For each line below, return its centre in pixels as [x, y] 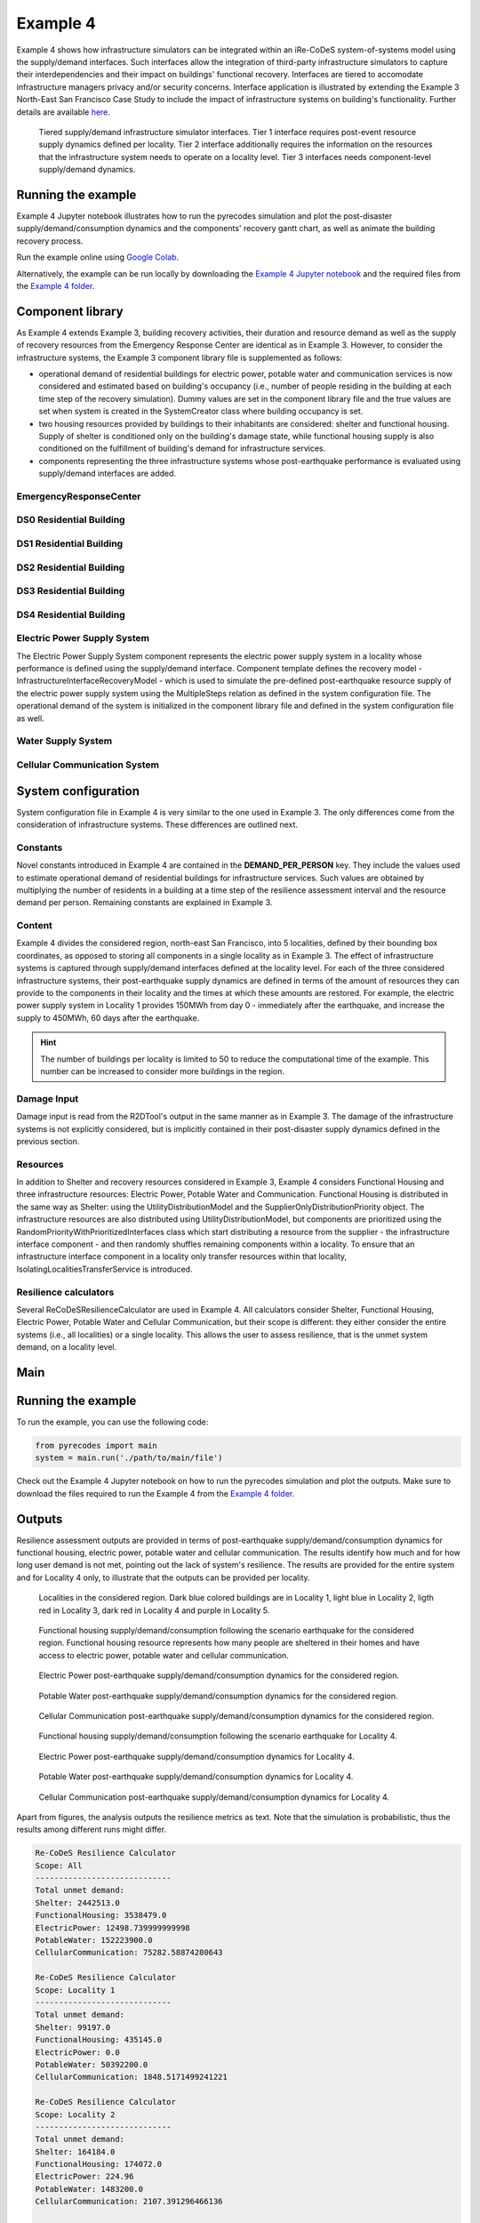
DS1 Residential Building [70, 544]
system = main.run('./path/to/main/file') [129, 1458]
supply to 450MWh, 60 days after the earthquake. [108, 1017]
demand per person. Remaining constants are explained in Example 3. [144, 903]
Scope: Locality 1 [75, 1990]
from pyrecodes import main [96, 1445]
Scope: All [59, 1866]
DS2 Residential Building [71, 567]
